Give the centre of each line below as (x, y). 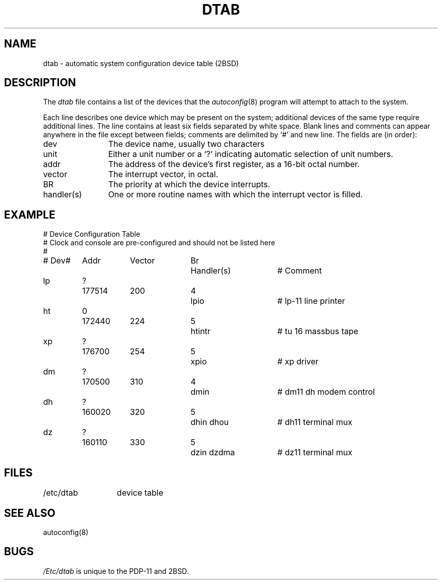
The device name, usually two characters (186, 144)
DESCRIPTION (40, 83)
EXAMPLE (30, 215)
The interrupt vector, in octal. (163, 174)
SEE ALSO (30, 513)
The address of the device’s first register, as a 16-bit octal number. (234, 164)
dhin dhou (210, 422)
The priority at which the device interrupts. (189, 184)
